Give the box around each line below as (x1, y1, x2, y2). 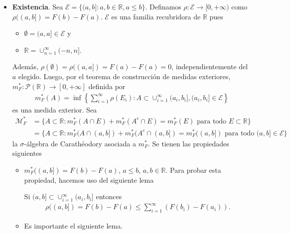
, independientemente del (171, 61, 248, 72)
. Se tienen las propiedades (148, 138, 229, 148)
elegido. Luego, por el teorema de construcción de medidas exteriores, (18, 71, 231, 82)
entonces (96, 191, 122, 202)
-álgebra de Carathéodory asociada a (24, 138, 136, 148)
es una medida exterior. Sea (12, 104, 97, 115)
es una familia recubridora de (111, 11, 201, 21)
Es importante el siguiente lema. (24, 221, 123, 231)
